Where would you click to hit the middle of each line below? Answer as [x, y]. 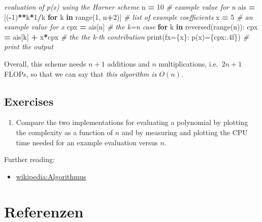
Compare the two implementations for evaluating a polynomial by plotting [132, 122]
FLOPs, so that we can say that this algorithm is [80, 73]
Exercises [29, 101]
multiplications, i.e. [188, 63]
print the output [29, 46]
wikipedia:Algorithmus [51, 176]
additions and [128, 63]
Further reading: [29, 159]
